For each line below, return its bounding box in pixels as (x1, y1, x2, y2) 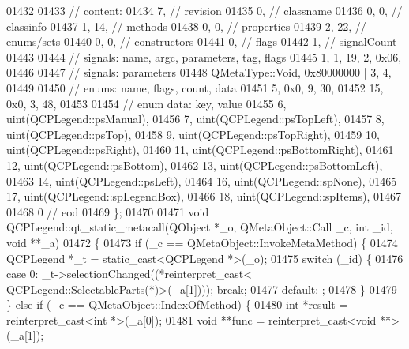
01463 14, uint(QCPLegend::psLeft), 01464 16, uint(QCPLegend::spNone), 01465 (6, 172, 397, 189)
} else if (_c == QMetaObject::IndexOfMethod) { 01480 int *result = (6, 296, 348, 313)
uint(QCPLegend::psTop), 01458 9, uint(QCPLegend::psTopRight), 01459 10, (6, 126, 380, 142)
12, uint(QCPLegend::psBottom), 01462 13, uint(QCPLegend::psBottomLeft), (6, 156, 383, 173)
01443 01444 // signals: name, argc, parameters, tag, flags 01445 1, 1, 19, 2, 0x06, (6, 48, 402, 65)
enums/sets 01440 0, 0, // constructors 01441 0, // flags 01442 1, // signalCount (6, 33, 397, 50)
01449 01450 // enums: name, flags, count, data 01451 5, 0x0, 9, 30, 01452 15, (6, 79, 384, 96)
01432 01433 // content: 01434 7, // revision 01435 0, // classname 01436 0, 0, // (6, 2, 403, 18)
